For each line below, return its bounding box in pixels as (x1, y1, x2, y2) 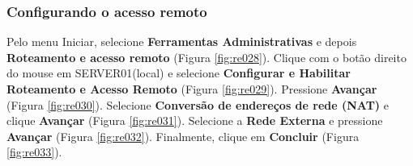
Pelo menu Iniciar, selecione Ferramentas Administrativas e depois (6, 33, 357, 50)
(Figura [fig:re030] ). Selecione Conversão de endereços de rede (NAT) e (6, 96, 390, 113)
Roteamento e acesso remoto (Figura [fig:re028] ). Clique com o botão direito (6, 48, 407, 65)
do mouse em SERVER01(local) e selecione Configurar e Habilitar (6, 64, 351, 81)
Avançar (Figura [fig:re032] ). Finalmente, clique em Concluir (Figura (6, 127, 360, 144)
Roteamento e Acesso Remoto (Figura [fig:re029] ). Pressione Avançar (6, 81, 377, 97)
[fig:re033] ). (6, 143, 62, 160)
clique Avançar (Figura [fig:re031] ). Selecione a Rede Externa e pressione (6, 112, 383, 129)
